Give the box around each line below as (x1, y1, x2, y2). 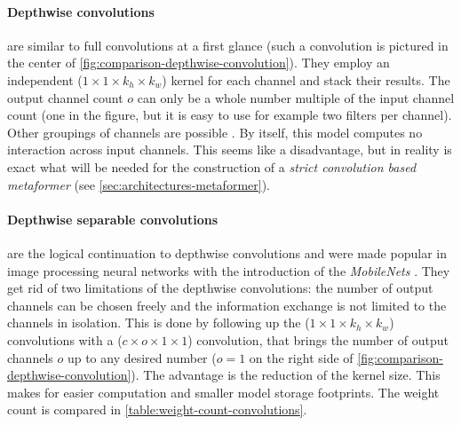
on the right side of (249, 348, 354, 366)
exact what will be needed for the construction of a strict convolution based (7, 157, 417, 176)
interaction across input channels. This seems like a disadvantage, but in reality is (7, 140, 452, 159)
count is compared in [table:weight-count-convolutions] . (7, 400, 307, 419)
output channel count (7, 88, 123, 106)
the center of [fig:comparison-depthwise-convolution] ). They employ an (7, 53, 390, 72)
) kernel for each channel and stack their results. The (162, 70, 450, 89)
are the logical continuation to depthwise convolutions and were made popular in (7, 243, 447, 262)
